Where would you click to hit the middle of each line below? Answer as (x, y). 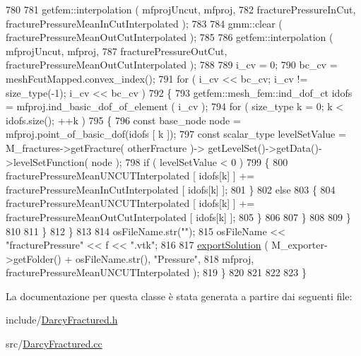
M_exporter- (300, 245)
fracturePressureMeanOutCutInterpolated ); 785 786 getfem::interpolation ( (170, 37)
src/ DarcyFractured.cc (54, 344)
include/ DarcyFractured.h (62, 320)
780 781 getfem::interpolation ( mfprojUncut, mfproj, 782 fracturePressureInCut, (181, 9)
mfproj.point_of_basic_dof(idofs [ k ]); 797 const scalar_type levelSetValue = (176, 134)
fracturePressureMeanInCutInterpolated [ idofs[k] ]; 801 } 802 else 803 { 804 (171, 189)
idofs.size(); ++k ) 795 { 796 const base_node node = (123, 120)
